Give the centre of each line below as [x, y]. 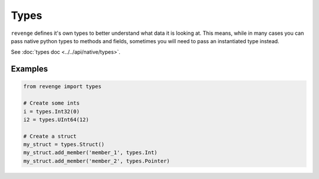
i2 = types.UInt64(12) [56, 119]
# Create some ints [51, 103]
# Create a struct [50, 136]
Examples [30, 69]
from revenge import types [62, 87]
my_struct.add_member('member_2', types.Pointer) [97, 161]
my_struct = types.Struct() [64, 144]
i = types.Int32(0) [51, 111]
